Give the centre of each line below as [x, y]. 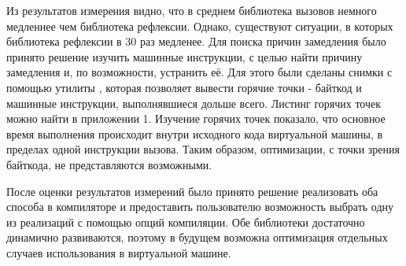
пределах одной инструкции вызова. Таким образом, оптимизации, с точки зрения [203, 149]
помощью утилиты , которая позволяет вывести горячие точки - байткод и [184, 87]
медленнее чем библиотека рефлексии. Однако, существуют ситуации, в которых [200, 26]
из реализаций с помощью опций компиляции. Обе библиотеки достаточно [186, 222]
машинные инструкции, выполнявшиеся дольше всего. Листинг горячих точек [194, 103]
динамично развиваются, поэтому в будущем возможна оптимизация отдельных [197, 237]
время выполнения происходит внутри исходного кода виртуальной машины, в [195, 133]
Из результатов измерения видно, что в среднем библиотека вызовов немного [192, 10]
